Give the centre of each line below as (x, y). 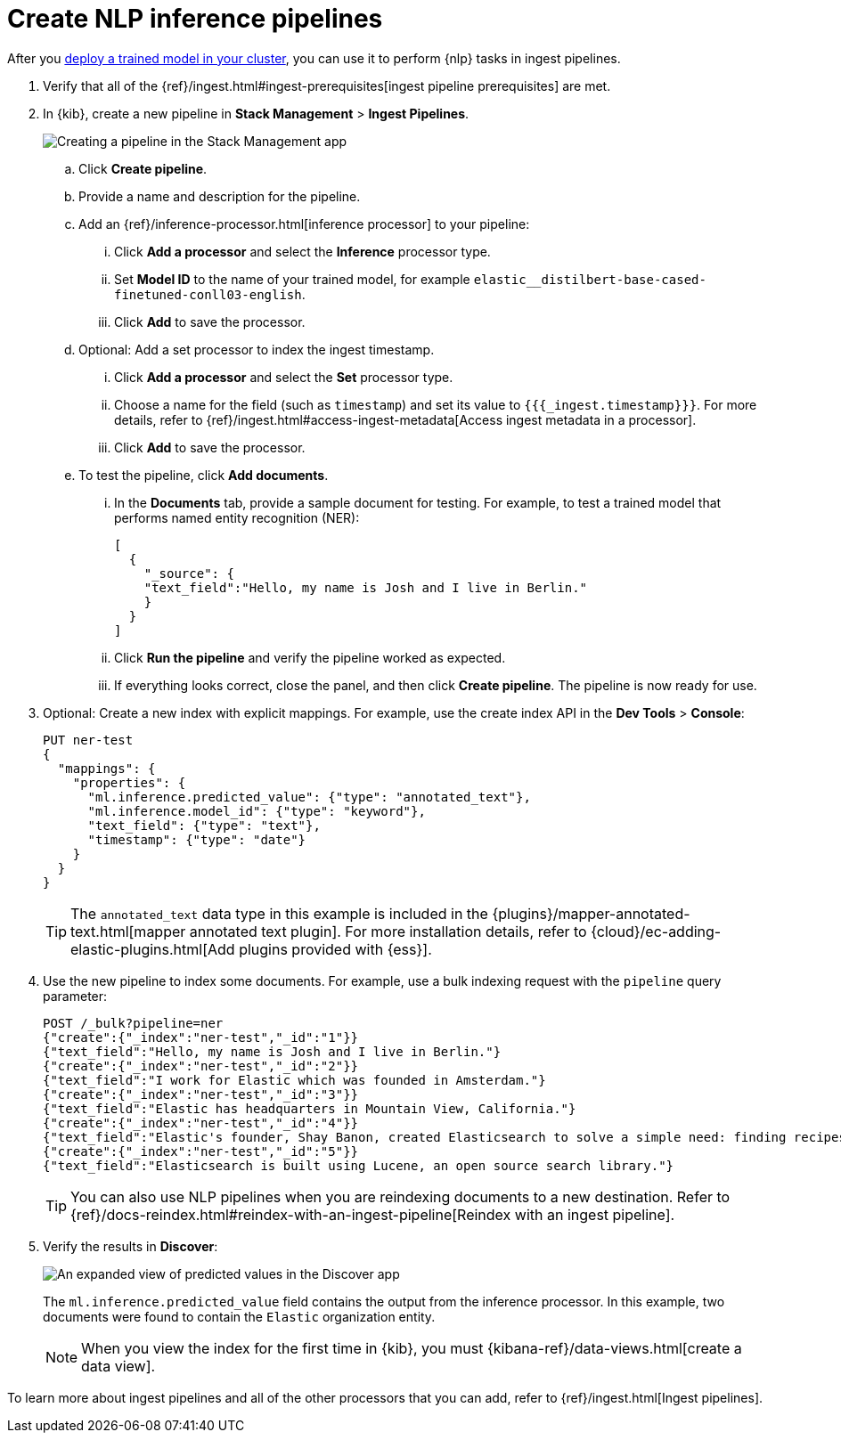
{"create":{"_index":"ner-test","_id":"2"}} (201, 1066)
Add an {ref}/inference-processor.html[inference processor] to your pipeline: (304, 224)
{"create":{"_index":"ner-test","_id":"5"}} (201, 1151)
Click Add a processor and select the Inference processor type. (302, 251)
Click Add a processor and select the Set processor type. (284, 377)
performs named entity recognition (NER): (237, 517)
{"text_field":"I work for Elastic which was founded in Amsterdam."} (294, 1080)
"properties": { (129, 782)
